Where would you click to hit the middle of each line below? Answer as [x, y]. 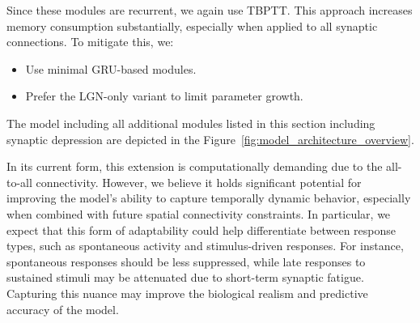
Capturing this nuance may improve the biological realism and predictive [187, 293]
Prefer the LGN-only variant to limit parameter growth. [164, 96]
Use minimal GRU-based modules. [111, 68]
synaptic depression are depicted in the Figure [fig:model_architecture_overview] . [210, 139]
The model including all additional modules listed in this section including [191, 123]
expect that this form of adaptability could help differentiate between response [202, 229]
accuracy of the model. [63, 309]
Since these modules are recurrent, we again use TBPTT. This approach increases [210, 10]
